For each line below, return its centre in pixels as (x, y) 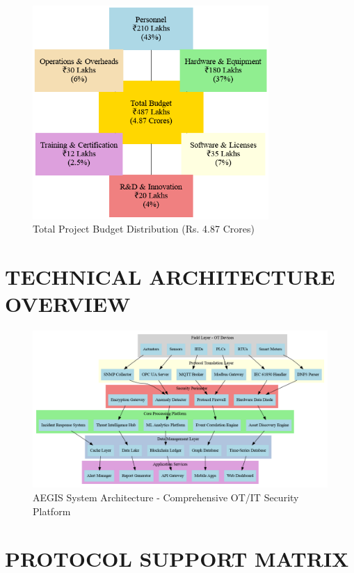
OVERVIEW (68, 304)
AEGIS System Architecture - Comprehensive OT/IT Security (166, 497)
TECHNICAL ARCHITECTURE (170, 277)
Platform (52, 511)
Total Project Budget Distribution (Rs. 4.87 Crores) (144, 229)
